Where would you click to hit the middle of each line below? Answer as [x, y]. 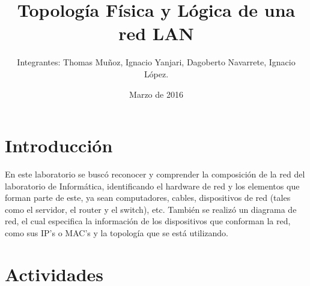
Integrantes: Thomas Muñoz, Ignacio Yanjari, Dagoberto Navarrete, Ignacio [156, 62]
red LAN [156, 33]
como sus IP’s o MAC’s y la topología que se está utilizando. [117, 233]
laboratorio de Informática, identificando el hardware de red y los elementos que [152, 186]
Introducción [59, 145]
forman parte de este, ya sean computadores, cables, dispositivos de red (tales [148, 198]
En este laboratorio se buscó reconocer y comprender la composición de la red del [155, 174]
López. [156, 73]
